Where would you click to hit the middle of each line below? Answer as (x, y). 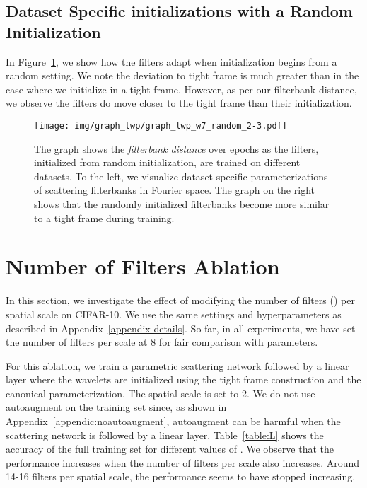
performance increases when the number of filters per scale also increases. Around (183, 462)
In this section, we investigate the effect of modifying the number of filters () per (180, 300)
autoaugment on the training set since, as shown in (116, 407)
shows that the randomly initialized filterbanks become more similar (182, 204)
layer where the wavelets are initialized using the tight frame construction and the (183, 379)
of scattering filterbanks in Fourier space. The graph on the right (174, 190)
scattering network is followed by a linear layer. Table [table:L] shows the (165, 435)
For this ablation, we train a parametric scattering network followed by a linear (177, 365)
